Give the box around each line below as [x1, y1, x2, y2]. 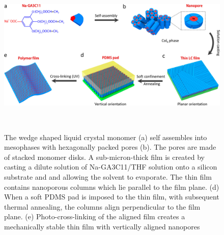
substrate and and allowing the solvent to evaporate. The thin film [4, 171, 212, 182]
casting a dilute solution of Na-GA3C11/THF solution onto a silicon [4, 161, 217, 172]
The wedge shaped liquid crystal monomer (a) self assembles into [4, 131, 207, 142]
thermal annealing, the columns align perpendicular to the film [4, 201, 201, 212]
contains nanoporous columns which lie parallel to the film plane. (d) [4, 181, 219, 192]
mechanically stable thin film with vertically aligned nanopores [4, 221, 200, 231]
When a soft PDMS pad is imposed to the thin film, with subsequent [4, 191, 219, 202]
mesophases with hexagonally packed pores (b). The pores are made [4, 142, 216, 152]
